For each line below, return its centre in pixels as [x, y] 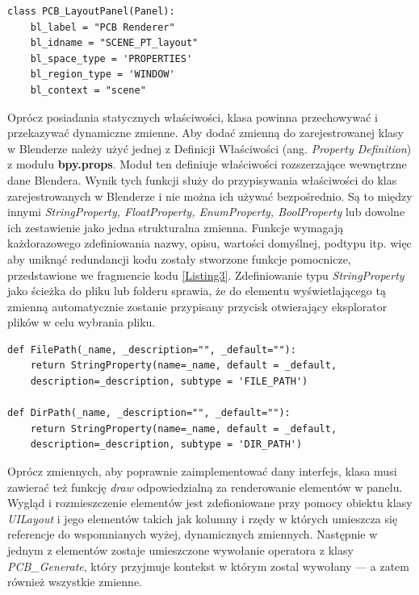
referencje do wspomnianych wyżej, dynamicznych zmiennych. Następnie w [193, 534]
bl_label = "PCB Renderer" [103, 27]
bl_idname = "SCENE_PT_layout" [114, 43]
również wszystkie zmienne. [75, 582]
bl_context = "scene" [88, 90]
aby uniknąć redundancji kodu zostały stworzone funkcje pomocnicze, [179, 258]
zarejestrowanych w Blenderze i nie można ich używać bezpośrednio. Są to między [210, 196]
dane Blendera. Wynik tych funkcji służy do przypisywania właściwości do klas [202, 179]
